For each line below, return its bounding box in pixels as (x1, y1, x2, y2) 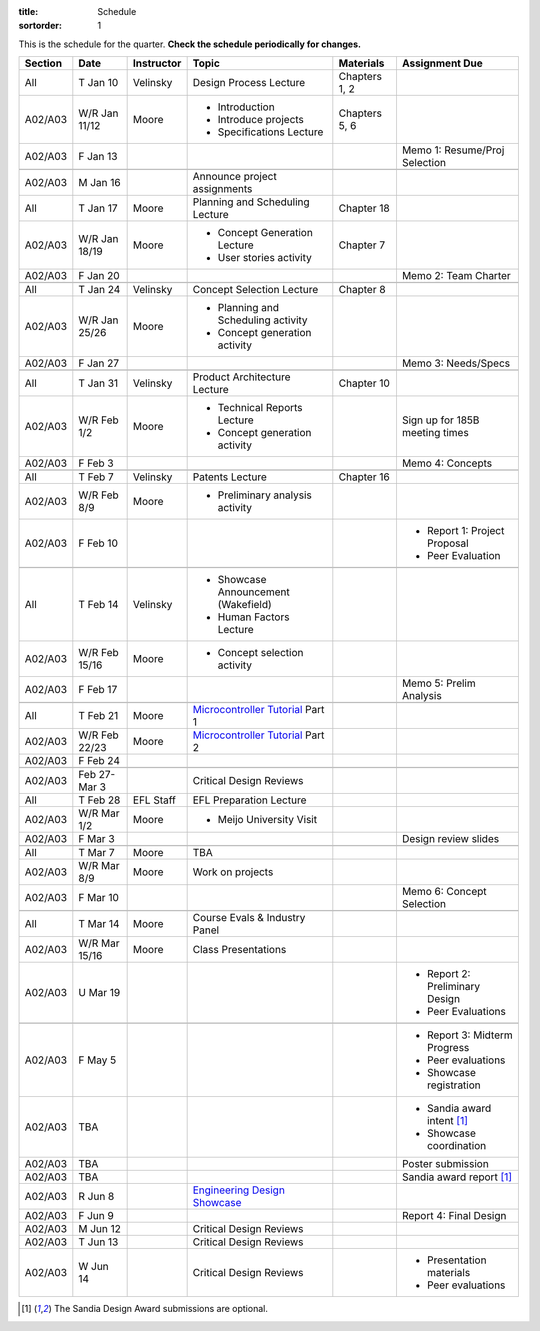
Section (24, 56, 63, 70)
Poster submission (401, 1157, 489, 1171)
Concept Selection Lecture (192, 283, 319, 297)
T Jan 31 (78, 376, 119, 390)
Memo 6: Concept (401, 885, 487, 899)
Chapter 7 (338, 238, 386, 252)
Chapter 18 (338, 201, 390, 215)
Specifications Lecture (217, 125, 324, 139)
